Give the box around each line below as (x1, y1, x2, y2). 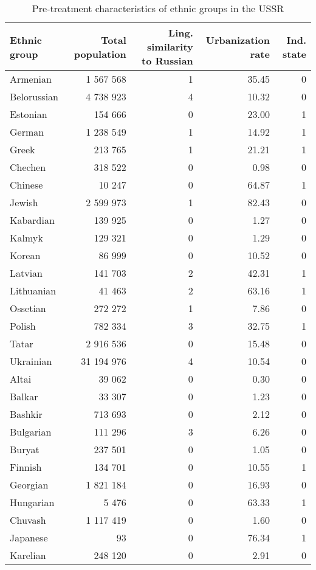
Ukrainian (10, 354, 52, 368)
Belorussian (10, 89, 59, 103)
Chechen (10, 160, 46, 174)
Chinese (10, 178, 43, 192)
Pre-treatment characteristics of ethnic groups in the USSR (32, 1, 284, 15)
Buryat (10, 442, 39, 456)
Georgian (10, 478, 49, 492)
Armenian (10, 72, 52, 86)
